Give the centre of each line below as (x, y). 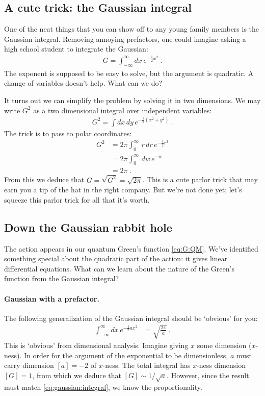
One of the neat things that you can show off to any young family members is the (132, 29)
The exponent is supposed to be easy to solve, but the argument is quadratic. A (129, 73)
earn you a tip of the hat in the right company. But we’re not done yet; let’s (123, 190)
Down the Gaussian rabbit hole (88, 227)
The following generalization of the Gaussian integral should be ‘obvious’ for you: (131, 318)
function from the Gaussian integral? (62, 278)
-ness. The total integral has (147, 365)
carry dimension (29, 365)
